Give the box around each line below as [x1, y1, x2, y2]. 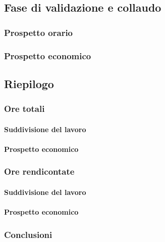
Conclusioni [4, 228, 52, 240]
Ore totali [4, 102, 45, 115]
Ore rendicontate [4, 165, 75, 178]
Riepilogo [4, 75, 54, 91]
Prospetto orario [4, 26, 73, 38]
